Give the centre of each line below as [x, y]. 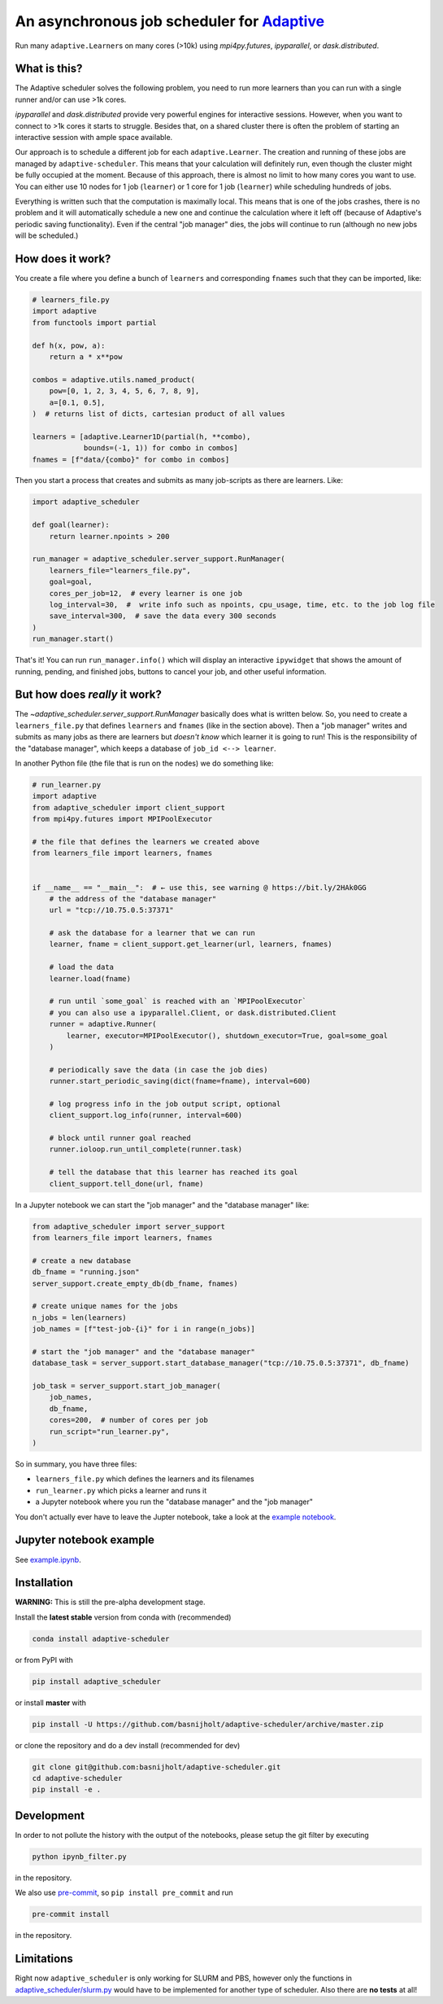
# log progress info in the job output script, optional [165, 1104]
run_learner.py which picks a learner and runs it [121, 1490]
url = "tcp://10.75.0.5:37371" [111, 910]
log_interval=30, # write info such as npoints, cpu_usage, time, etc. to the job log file [242, 604]
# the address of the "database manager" [133, 899]
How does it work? [63, 259]
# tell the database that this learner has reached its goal [174, 1172]
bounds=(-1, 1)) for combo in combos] [161, 448]
